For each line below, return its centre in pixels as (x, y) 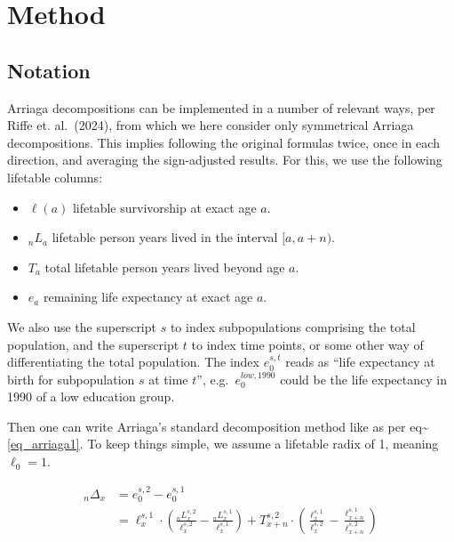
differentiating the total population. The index (133, 362)
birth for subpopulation (71, 379)
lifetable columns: (55, 177)
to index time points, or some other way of (307, 344)
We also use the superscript (82, 326)
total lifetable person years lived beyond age (165, 267)
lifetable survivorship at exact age (164, 207)
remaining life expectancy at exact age (148, 297)
